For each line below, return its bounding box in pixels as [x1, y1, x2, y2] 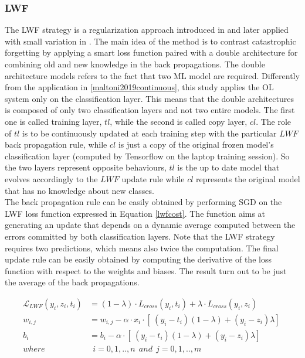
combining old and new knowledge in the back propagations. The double [5, 58, 265, 70]
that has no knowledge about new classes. [5, 184, 155, 196]
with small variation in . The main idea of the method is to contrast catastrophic [5, 35, 296, 47]
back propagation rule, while [5, 138, 107, 151]
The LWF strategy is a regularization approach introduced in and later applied [5, 23, 289, 36]
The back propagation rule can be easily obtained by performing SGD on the [5, 196, 282, 208]
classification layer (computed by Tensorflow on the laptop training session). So [5, 149, 290, 162]
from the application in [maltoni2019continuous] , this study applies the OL [5, 81, 274, 93]
